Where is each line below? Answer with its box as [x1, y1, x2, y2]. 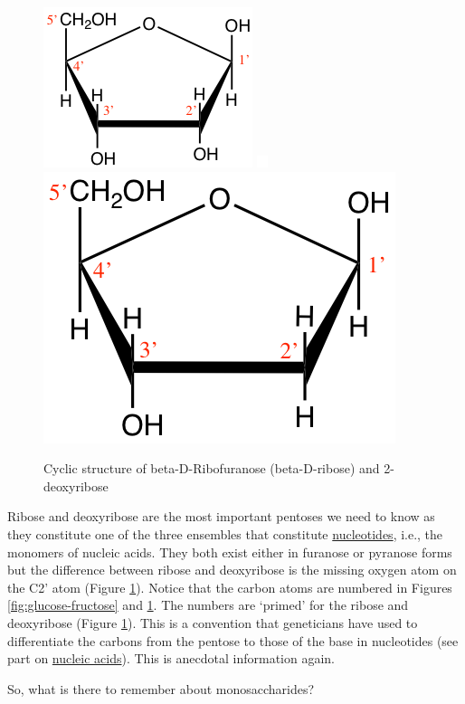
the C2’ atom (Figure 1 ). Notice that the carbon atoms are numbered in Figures [7, 577, 452, 596]
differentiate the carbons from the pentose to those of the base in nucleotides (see [7, 631, 459, 650]
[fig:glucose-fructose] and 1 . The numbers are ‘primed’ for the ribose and [7, 595, 409, 614]
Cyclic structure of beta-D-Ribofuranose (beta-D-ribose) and [43, 459, 380, 478]
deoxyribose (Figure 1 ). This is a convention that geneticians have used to [7, 613, 418, 632]
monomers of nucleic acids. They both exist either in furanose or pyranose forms [7, 542, 452, 561]
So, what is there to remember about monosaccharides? [7, 679, 315, 698]
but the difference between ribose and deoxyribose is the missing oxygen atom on [7, 560, 457, 579]
